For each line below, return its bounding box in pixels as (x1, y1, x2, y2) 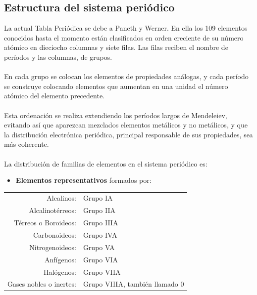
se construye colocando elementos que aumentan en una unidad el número (4, 81, 228, 91)
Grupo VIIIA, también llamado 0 (83, 279, 184, 289)
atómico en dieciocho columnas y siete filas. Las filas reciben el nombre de (4, 42, 228, 52)
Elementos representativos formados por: (15, 175, 152, 185)
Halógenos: (44, 266, 76, 277)
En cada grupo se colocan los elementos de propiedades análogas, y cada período (4, 71, 249, 82)
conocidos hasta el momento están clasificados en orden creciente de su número (4, 32, 244, 42)
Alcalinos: (47, 193, 76, 203)
